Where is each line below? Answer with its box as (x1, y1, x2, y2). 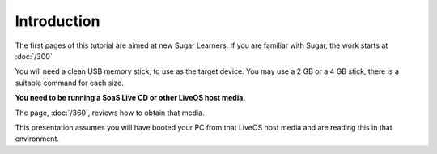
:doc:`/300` (15, 51, 53, 61)
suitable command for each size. (15, 78, 125, 88)
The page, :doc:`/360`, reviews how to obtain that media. (15, 108, 206, 118)
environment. (15, 134, 60, 143)
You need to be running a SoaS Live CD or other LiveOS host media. (15, 93, 246, 103)
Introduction (15, 12, 100, 30)
